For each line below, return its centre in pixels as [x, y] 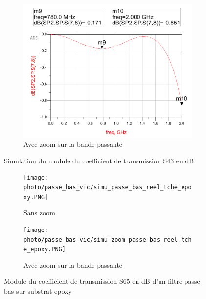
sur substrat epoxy [44, 291]
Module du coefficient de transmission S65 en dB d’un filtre [93, 281]
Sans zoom [40, 213]
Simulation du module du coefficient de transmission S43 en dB [99, 160]
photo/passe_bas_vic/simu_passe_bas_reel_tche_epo [108, 187]
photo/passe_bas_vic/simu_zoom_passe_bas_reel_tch [108, 240]
